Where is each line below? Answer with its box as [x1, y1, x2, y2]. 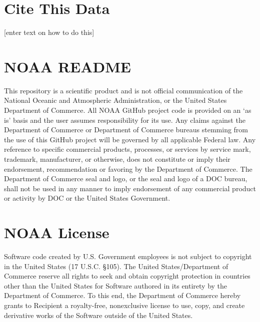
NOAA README [4, 56, 131, 76]
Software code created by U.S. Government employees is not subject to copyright [4, 251, 252, 262]
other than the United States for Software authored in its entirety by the [4, 280, 227, 291]
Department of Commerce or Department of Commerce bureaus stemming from [4, 124, 248, 135]
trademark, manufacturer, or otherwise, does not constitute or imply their [4, 154, 230, 164]
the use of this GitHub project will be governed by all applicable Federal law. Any [4, 134, 256, 144]
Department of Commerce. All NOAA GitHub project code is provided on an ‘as [4, 105, 251, 115]
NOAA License [4, 222, 109, 243]
